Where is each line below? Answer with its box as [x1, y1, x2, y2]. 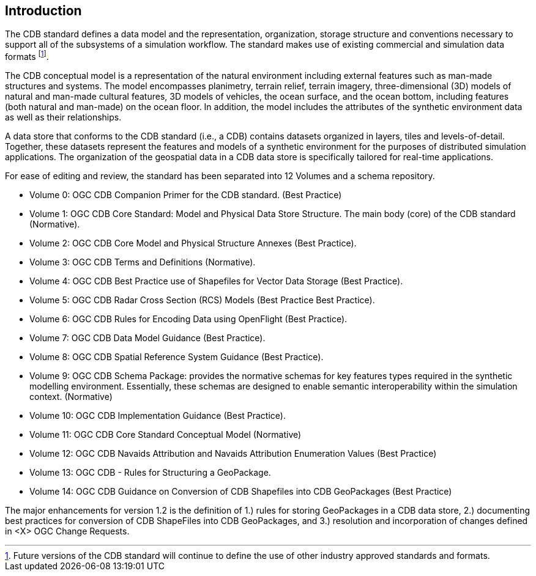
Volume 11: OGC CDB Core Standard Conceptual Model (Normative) [29, 429, 302, 440]
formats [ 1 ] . [5, 50, 49, 62]
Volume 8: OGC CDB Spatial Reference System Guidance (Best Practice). [29, 352, 324, 363]
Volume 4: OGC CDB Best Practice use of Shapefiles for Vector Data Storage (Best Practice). [29, 276, 403, 287]
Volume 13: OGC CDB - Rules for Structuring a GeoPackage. [29, 467, 271, 478]
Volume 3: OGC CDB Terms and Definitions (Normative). [29, 257, 256, 268]
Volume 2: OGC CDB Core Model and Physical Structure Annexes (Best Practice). [29, 238, 357, 249]
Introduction [5, 3, 82, 18]
